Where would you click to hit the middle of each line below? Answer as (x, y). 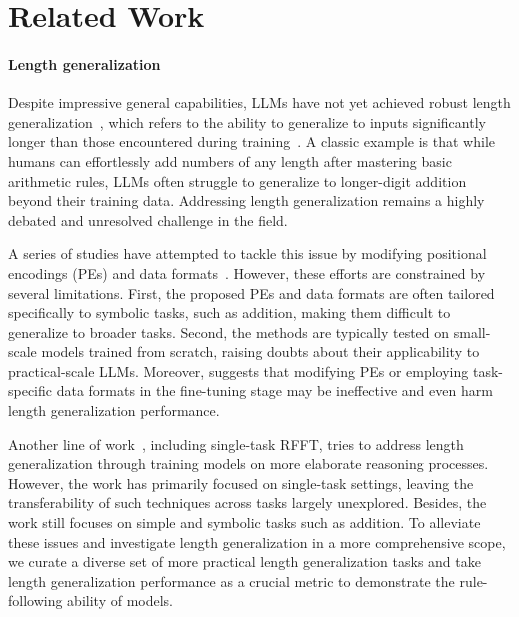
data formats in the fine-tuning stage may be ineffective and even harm (274, 390)
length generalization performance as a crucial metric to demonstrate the (231, 580)
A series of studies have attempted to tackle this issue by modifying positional (247, 253)
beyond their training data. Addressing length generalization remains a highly (246, 200)
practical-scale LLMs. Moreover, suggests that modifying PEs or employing (238, 370)
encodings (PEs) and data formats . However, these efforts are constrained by (247, 272)
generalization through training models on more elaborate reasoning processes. (248, 463)
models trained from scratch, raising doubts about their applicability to (260, 351)
